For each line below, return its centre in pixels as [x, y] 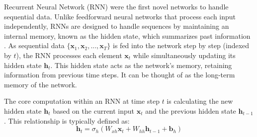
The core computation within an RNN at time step [82, 101]
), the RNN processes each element [69, 55]
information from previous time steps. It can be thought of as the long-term [120, 75]
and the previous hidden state [191, 110]
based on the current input [94, 110]
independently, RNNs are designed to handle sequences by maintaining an [117, 26]
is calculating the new [200, 101]
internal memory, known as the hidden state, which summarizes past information [127, 35]
